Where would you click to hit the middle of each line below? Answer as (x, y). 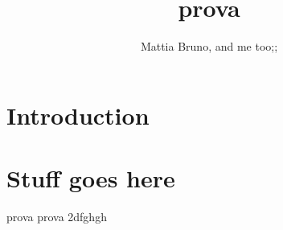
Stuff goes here (91, 178)
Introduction (78, 115)
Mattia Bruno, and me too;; (209, 46)
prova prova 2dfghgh (57, 217)
